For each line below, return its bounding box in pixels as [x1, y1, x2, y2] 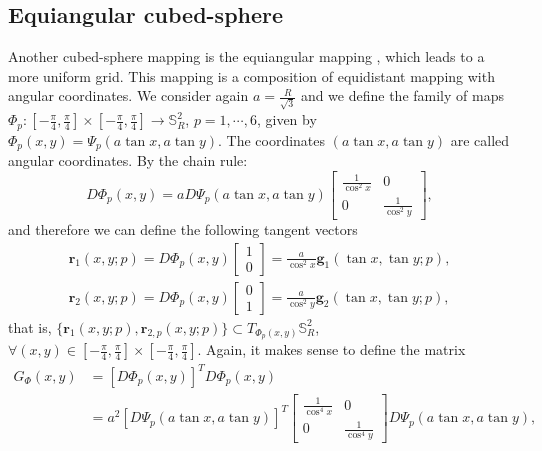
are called [450, 129, 510, 150]
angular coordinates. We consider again [8, 85, 249, 106]
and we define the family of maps [300, 85, 504, 106]
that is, [8, 316, 52, 337]
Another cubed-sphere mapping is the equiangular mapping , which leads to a [8, 46, 485, 67]
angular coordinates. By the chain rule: [8, 150, 248, 170]
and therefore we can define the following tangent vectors [8, 218, 358, 239]
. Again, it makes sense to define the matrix [197, 339, 466, 360]
